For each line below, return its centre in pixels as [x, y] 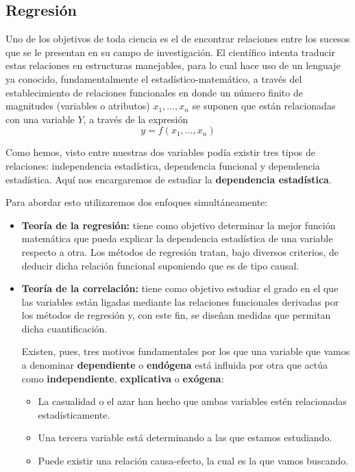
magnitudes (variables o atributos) [78, 106]
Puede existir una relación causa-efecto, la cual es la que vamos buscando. [193, 461]
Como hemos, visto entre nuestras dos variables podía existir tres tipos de [160, 152]
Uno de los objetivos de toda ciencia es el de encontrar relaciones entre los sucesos [178, 39]
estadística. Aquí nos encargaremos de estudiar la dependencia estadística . [169, 179]
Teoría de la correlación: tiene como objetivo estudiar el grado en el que [180, 288]
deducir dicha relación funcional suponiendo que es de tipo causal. [160, 265]
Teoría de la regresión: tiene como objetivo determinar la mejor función [179, 225]
